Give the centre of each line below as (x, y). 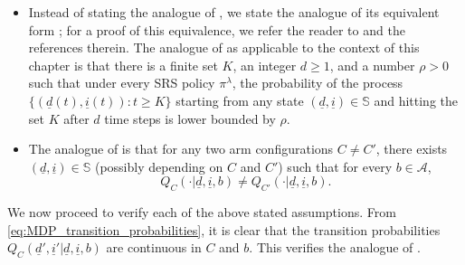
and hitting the (416, 100)
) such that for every (335, 166)
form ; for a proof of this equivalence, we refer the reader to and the (217, 29)
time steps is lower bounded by (190, 118)
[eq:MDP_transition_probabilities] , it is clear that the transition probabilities (224, 229)
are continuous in (154, 247)
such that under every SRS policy (122, 83)
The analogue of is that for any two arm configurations (181, 149)
